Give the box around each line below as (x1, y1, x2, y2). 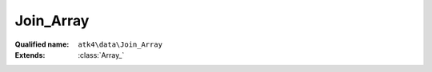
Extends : (14, 50, 46, 59)
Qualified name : (14, 40, 70, 49)
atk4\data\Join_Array (78, 40, 163, 49)
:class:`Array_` (78, 50, 125, 59)
